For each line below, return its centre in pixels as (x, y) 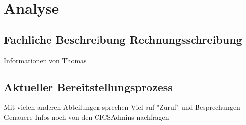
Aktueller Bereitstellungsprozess (88, 86)
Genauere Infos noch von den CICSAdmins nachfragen (87, 116)
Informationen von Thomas (45, 60)
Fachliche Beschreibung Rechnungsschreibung (123, 39)
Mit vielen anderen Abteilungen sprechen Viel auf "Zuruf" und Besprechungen (122, 107)
